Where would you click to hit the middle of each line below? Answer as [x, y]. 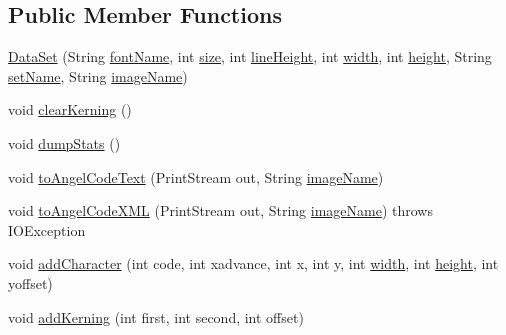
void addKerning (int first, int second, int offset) [156, 316]
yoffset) [30, 282]
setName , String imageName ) [98, 75]
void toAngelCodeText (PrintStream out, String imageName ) [196, 176]
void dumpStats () [64, 142]
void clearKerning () [70, 109]
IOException [47, 229]
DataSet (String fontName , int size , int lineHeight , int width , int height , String [250, 56]
